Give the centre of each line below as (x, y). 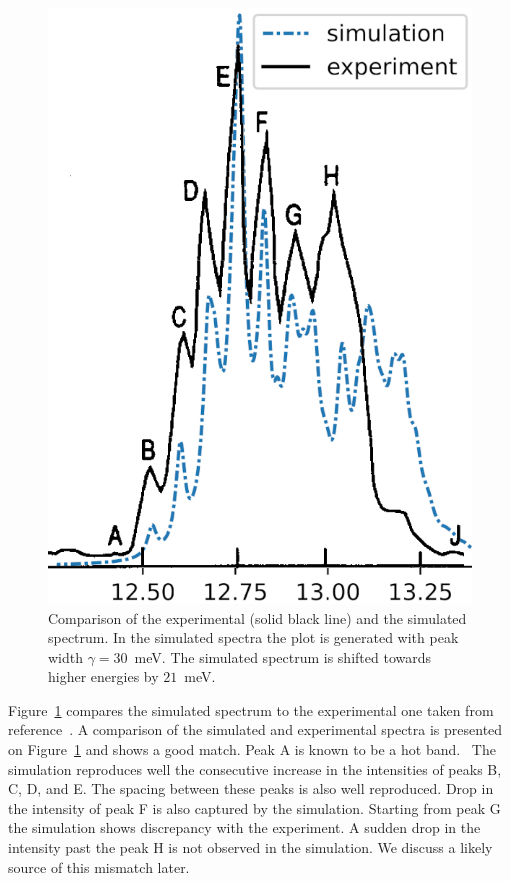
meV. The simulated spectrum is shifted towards (282, 656)
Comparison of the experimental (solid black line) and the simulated (257, 617)
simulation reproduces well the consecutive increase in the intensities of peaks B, (255, 768)
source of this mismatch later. (99, 866)
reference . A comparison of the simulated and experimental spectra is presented (255, 729)
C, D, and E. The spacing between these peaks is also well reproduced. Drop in (251, 788)
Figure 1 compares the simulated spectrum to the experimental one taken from (251, 709)
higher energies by (103, 676)
